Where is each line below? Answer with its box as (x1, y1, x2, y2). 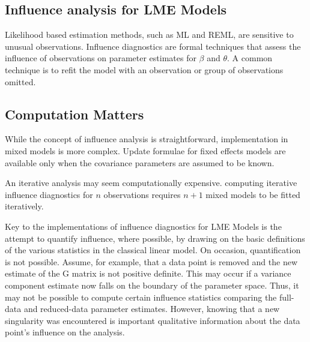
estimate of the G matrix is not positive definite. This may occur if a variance (5, 267, 291, 280)
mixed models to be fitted (205, 188, 300, 200)
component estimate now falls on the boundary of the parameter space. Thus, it (5, 278, 299, 291)
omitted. (5, 75, 36, 88)
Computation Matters (5, 104, 144, 123)
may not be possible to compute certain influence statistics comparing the (5, 290, 277, 303)
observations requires (103, 188, 181, 200)
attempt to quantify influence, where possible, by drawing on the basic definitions (5, 232, 305, 244)
